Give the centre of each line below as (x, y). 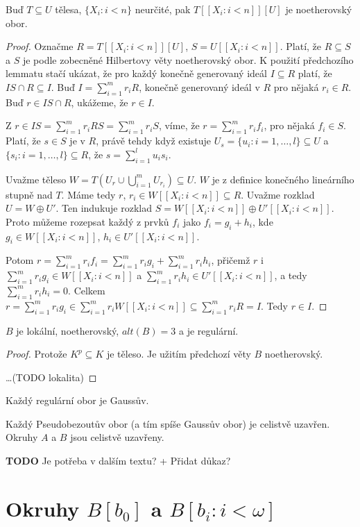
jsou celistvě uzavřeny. (117, 437)
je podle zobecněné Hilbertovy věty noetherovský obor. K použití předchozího (188, 59)
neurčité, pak (163, 9)
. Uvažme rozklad (278, 194)
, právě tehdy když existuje (154, 141)
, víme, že (179, 125)
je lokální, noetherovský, (68, 330)
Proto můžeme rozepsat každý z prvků (87, 221)
